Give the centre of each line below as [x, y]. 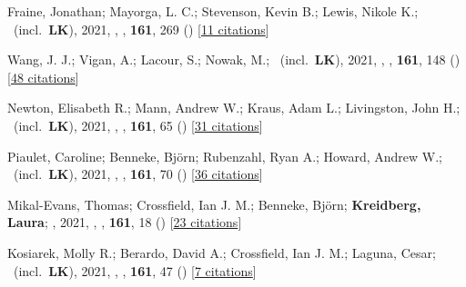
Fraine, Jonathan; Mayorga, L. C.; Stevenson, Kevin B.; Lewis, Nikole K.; [213, 11]
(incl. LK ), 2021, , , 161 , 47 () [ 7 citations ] [135, 270]
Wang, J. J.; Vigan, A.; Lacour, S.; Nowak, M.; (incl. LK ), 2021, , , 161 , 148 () [234, 59]
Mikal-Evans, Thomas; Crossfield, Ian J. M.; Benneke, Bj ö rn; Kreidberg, [214, 204]
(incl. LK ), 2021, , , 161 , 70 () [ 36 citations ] [138, 174]
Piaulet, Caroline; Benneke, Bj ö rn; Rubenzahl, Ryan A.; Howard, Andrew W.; [225, 156]
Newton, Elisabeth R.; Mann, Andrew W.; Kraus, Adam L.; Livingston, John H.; [234, 108]
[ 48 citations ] [43, 77]
